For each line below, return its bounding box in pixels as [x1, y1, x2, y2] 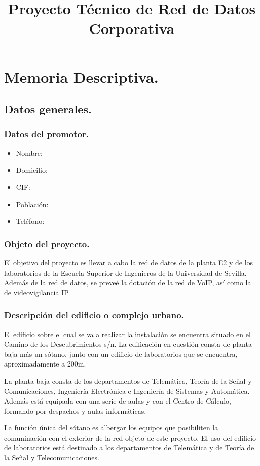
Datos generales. [4, 101, 92, 117]
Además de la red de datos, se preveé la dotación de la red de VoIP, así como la [4, 277, 251, 288]
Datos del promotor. [4, 127, 89, 140]
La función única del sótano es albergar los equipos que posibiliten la [4, 422, 218, 433]
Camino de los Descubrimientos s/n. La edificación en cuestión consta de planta [4, 339, 252, 349]
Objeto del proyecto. [4, 237, 90, 250]
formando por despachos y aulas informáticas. [4, 405, 146, 416]
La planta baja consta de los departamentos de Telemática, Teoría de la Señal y [4, 375, 252, 386]
